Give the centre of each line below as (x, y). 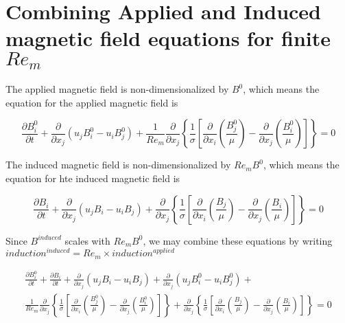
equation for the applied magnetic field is (92, 102)
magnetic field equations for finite (168, 38)
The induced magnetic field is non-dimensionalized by (118, 165)
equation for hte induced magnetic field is (93, 178)
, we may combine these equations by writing (238, 240)
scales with (87, 240)
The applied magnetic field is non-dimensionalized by (117, 89)
